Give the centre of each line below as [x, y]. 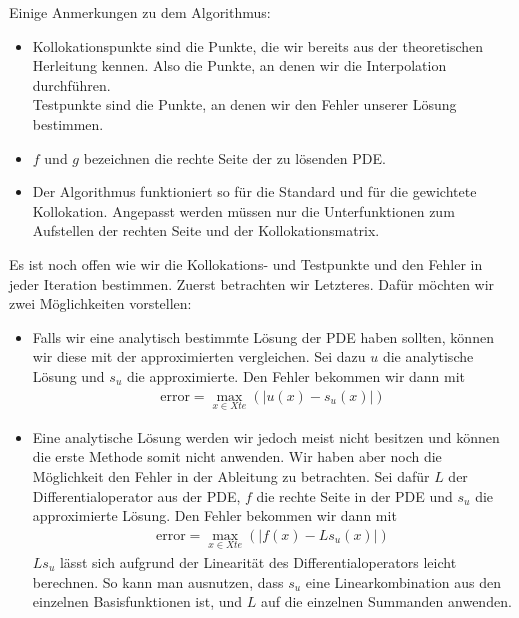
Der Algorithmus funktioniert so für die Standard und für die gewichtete [254, 191]
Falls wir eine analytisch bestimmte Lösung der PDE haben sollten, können [263, 336]
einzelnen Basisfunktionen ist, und [137, 601]
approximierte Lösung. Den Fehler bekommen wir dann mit [214, 515]
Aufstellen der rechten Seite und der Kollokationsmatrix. [206, 230]
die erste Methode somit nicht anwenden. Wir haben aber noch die [237, 456]
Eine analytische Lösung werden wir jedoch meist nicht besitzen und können [266, 436]
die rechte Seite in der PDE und [354, 495]
